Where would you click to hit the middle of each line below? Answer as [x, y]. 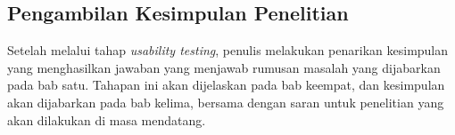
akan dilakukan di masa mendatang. [107, 119]
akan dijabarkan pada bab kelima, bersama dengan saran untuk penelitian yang [226, 102]
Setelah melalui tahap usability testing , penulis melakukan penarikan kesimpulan [228, 50]
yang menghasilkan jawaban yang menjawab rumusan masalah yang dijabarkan [224, 67]
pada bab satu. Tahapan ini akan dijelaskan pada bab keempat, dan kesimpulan [226, 85]
